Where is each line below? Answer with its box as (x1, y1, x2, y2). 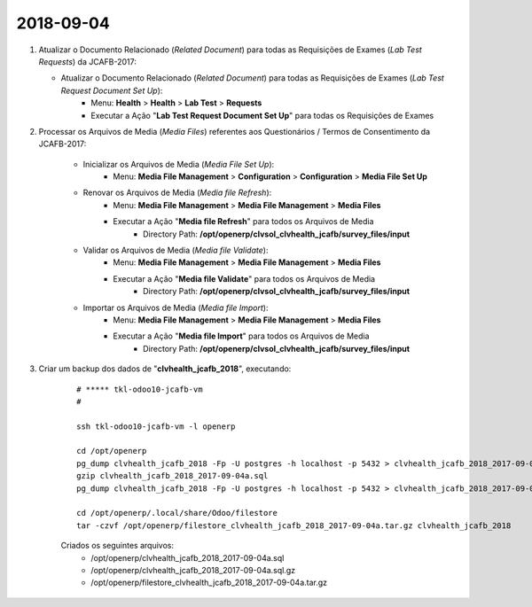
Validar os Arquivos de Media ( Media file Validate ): (82, 245, 269, 256)
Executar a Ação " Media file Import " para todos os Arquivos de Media (113, 331, 370, 341)
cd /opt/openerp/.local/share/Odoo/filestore (76, 508, 278, 518)
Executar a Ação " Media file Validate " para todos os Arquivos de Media (113, 273, 376, 284)
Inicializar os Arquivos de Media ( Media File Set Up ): (82, 159, 275, 169)
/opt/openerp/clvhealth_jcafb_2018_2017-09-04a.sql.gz (90, 565, 296, 575)
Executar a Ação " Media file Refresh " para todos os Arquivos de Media (113, 216, 374, 227)
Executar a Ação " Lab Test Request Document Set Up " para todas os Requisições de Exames (90, 110, 434, 121)
